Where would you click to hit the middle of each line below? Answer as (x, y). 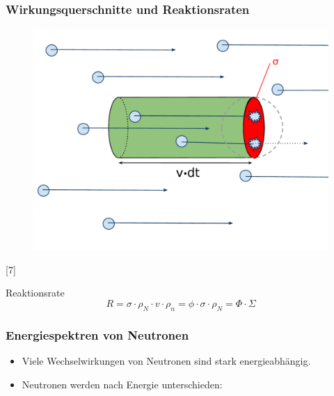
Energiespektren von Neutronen (97, 334)
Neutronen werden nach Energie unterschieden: (122, 384)
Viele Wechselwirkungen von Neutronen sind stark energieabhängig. (166, 361)
